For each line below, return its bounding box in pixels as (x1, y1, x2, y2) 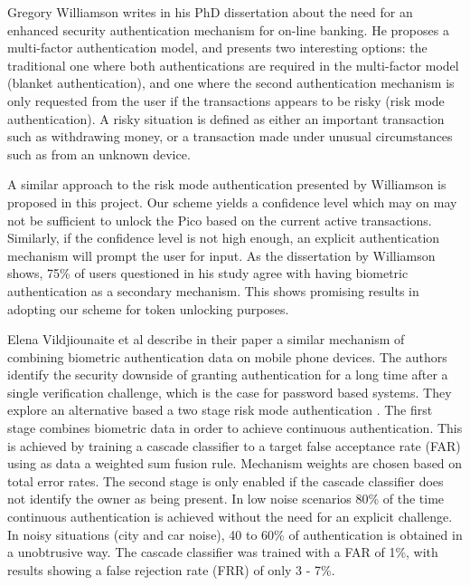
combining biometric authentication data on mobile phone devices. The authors (7, 347, 447, 366)
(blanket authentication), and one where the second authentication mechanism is (7, 73, 455, 92)
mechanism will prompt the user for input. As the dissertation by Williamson (7, 245, 436, 264)
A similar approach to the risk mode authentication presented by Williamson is (7, 175, 446, 194)
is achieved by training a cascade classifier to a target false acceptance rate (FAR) (7, 436, 461, 455)
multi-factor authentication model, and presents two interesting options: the (7, 38, 428, 57)
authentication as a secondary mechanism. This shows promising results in (7, 281, 419, 300)
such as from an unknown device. (7, 144, 191, 163)
